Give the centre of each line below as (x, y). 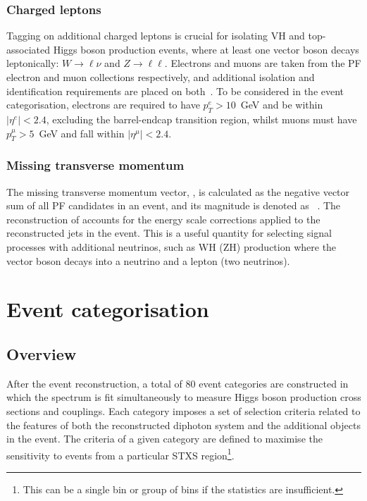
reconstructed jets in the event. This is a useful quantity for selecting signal (169, 233)
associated (28, 49)
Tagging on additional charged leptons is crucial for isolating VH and (156, 36)
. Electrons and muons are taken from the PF (263, 63)
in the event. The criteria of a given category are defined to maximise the (164, 439)
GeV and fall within (82, 133)
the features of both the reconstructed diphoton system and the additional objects (183, 425)
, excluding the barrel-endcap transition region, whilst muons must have (201, 119)
